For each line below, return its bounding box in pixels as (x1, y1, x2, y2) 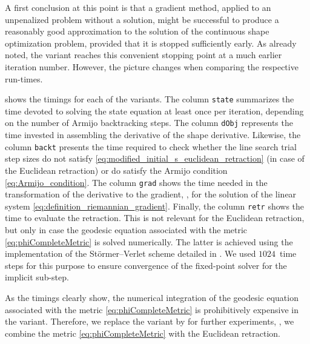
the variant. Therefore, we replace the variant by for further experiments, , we (5, 315, 294, 328)
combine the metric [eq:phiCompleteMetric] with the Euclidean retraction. (5, 326, 280, 339)
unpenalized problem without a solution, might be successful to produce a (5, 13, 279, 25)
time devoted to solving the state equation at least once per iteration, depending (5, 104, 304, 117)
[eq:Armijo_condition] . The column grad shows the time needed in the (5, 176, 268, 188)
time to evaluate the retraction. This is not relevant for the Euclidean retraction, (5, 211, 305, 224)
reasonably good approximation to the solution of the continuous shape (5, 25, 269, 38)
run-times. (5, 72, 43, 85)
